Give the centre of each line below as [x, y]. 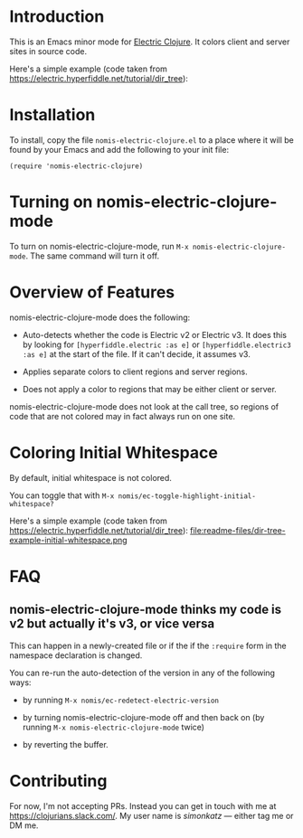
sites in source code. [48, 51]
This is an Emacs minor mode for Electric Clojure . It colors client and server [150, 42]
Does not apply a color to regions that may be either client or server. [150, 389]
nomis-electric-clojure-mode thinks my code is [146, 610]
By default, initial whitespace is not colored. [90, 477]
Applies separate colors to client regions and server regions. [135, 372]
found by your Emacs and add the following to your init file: [119, 149]
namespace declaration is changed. [76, 655]
